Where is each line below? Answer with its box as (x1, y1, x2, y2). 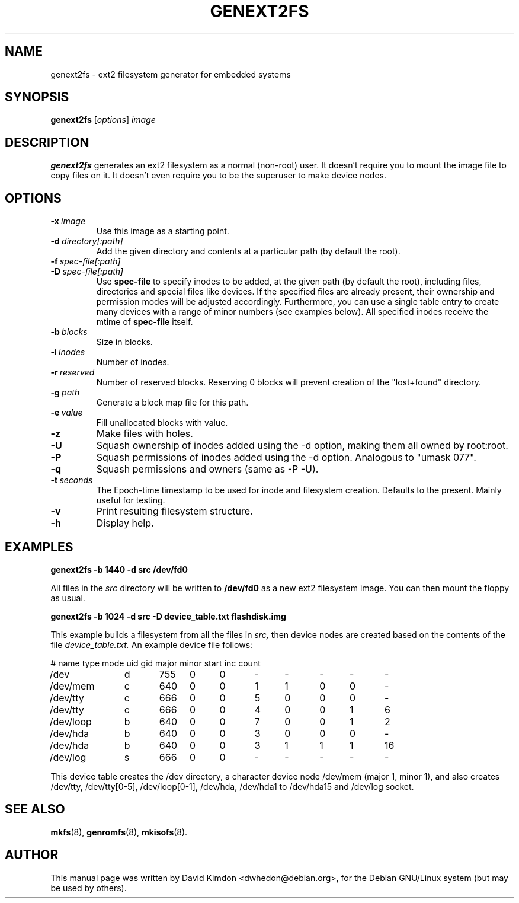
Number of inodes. (96, 357, 169, 368)
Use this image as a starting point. (96, 226, 229, 237)
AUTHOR (5, 847, 59, 863)
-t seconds (50, 475, 93, 486)
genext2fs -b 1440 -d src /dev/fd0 (50, 564, 188, 575)
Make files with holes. (96, 427, 193, 440)
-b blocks (50, 327, 88, 337)
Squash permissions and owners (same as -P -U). (96, 463, 319, 476)
